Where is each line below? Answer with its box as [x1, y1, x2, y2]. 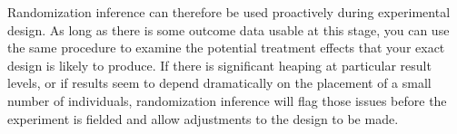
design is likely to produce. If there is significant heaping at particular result [7, 55, 432, 74]
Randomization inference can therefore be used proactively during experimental [7, 3, 451, 21]
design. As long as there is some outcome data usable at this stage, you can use [7, 20, 450, 39]
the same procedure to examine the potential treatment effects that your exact [7, 38, 445, 57]
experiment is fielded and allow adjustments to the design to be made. [7, 109, 399, 128]
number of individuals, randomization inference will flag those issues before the [7, 91, 447, 110]
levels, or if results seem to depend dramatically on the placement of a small [7, 73, 432, 92]
